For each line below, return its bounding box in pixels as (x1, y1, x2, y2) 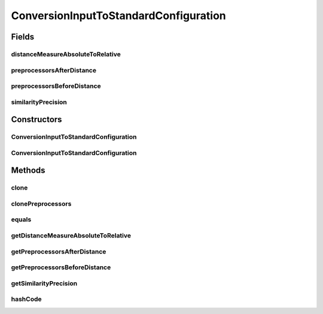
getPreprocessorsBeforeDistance (11, 263, 111, 272)
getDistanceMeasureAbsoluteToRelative (11, 231, 132, 240)
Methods (11, 165, 45, 176)
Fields (11, 32, 35, 42)
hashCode (11, 295, 42, 303)
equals (11, 215, 32, 224)
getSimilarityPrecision (11, 279, 78, 287)
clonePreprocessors (11, 199, 72, 208)
